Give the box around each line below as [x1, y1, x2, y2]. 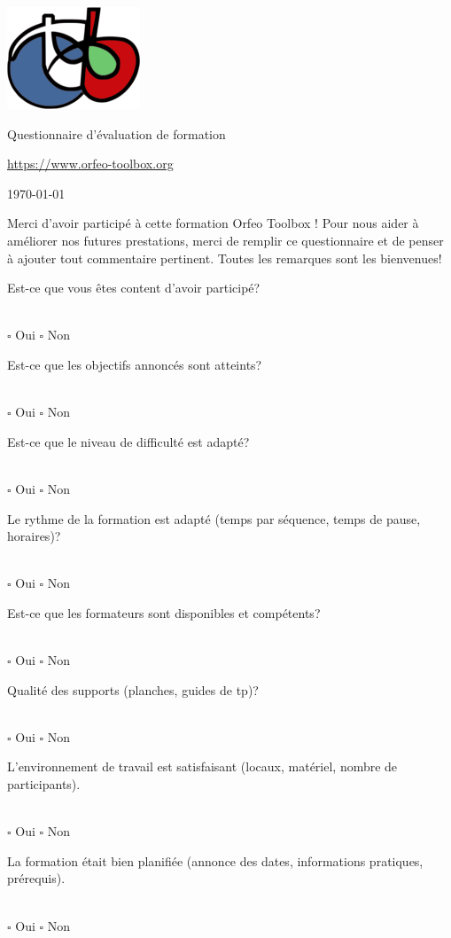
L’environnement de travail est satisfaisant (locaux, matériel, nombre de [7, 757, 398, 776]
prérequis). [7, 869, 66, 887]
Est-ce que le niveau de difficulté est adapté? [7, 432, 250, 450]
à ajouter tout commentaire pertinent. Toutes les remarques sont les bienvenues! [7, 248, 442, 267]
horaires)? [7, 527, 61, 545]
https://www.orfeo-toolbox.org [7, 154, 174, 173]
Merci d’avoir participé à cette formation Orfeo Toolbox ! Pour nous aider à [7, 214, 419, 232]
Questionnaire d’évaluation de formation [7, 124, 226, 143]
